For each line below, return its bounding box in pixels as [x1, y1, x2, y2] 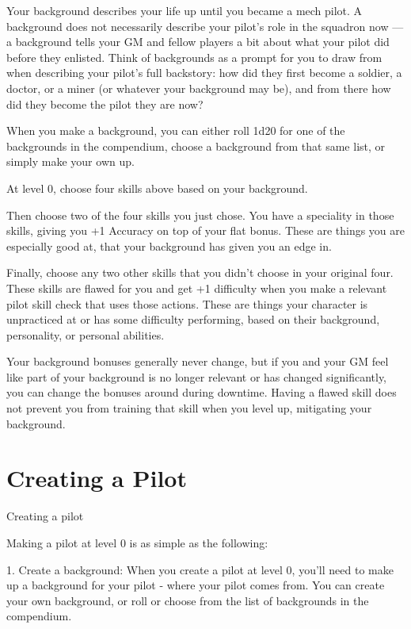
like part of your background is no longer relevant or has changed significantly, [6, 368, 387, 385]
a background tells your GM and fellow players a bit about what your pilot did [6, 33, 390, 50]
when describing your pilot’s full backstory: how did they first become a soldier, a [6, 64, 402, 81]
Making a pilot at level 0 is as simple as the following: [6, 534, 268, 550]
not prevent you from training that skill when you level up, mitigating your [6, 400, 372, 416]
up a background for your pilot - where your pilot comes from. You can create [6, 577, 385, 593]
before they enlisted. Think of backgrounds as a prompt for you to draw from [6, 48, 382, 65]
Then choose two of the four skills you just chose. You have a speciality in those [6, 206, 394, 223]
